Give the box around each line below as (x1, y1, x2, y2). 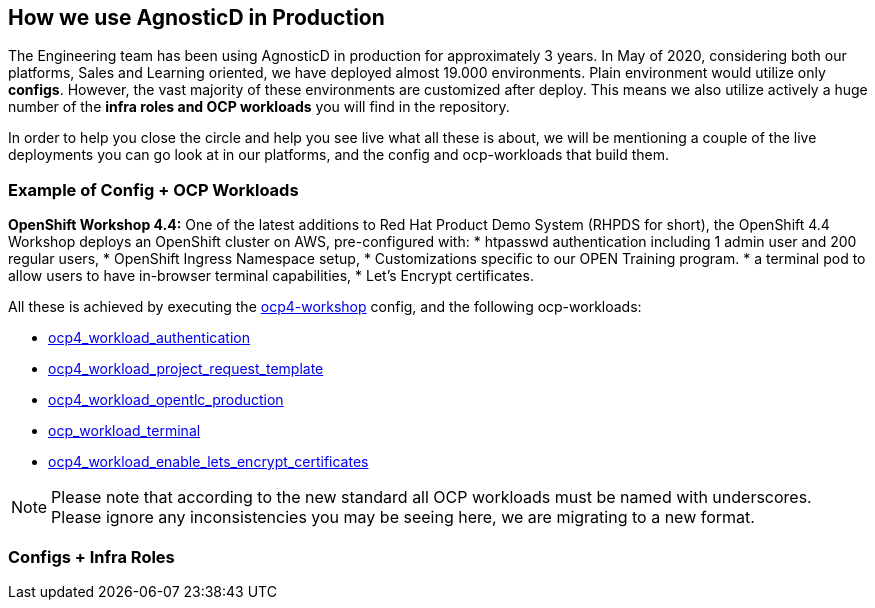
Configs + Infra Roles (8, 546, 175, 567)
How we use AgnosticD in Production (8, 5, 385, 30)
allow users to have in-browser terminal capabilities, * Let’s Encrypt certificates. (8, 267, 534, 285)
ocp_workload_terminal (48, 422, 201, 440)
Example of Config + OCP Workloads (8, 179, 299, 200)
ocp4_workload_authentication (48, 329, 250, 347)
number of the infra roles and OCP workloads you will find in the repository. (8, 98, 510, 116)
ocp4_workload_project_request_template (48, 360, 324, 378)
